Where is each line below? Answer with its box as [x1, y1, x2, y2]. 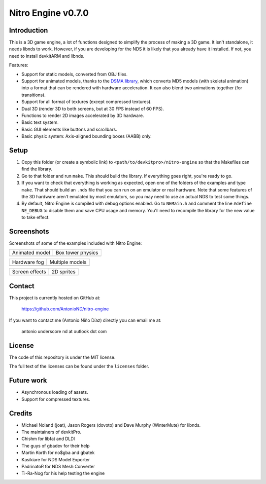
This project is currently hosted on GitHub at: [9, 295, 100, 300]
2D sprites [52, 268, 76, 275]
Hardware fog [12, 259, 44, 266]
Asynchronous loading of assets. [21, 389, 88, 395]
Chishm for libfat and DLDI [21, 436, 75, 442]
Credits [9, 409, 33, 417]
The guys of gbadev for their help [21, 443, 90, 448]
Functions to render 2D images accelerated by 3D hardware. [21, 112, 144, 118]
